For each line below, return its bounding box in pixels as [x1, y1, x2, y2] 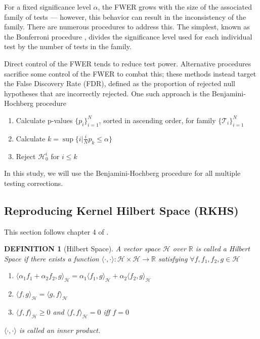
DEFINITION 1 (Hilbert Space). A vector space [4, 243, 160, 254]
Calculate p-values [16, 115, 73, 125]
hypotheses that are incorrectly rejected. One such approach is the [4, 88, 210, 98]
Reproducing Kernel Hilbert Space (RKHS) [4, 202, 239, 218]
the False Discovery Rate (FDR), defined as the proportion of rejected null [4, 78, 235, 89]
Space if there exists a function [4, 253, 99, 263]
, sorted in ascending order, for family [99, 115, 216, 125]
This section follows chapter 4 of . [4, 226, 109, 237]
